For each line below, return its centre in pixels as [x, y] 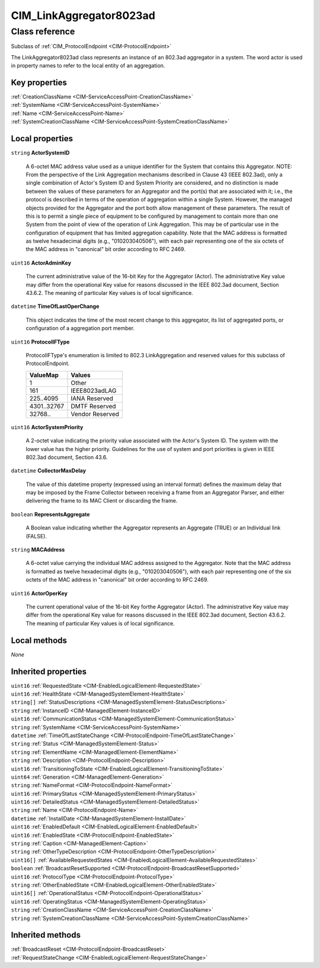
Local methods [39, 640]
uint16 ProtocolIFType [40, 342]
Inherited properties [49, 672]
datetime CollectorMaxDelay [48, 471]
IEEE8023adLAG [94, 391]
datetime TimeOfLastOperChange [55, 306]
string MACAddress [38, 550]
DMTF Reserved [93, 406]
